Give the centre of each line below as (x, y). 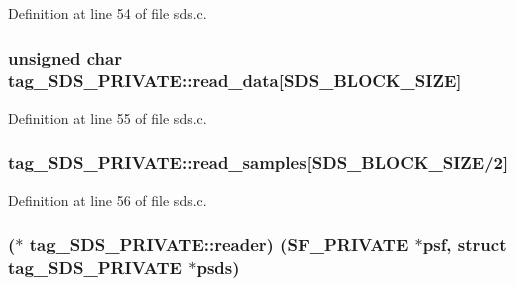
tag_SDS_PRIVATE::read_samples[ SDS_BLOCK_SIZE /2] (258, 162)
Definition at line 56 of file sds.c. (107, 199)
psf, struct (464, 244)
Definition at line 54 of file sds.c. (107, 13)
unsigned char (65, 57)
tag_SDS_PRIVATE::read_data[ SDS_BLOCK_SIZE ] (235, 80)
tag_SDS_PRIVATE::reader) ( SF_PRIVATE (219, 244)
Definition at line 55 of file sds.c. (107, 117)
